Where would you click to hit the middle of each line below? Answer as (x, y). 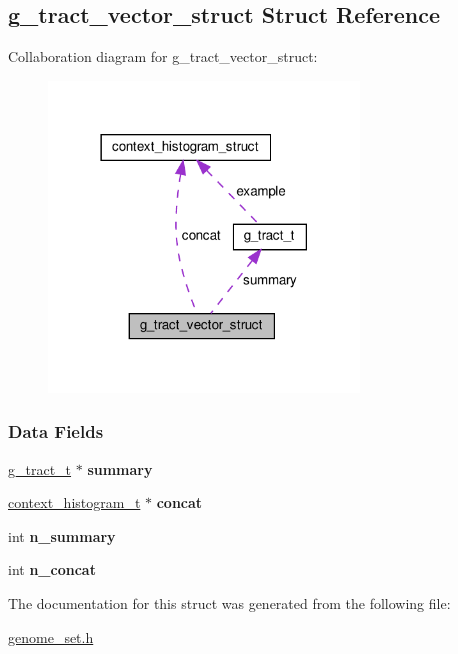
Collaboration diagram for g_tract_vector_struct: (163, 56)
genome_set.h (51, 636)
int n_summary (62, 535)
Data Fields (56, 431)
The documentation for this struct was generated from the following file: (229, 602)
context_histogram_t (74, 502)
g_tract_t (40, 468)
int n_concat (52, 569)
